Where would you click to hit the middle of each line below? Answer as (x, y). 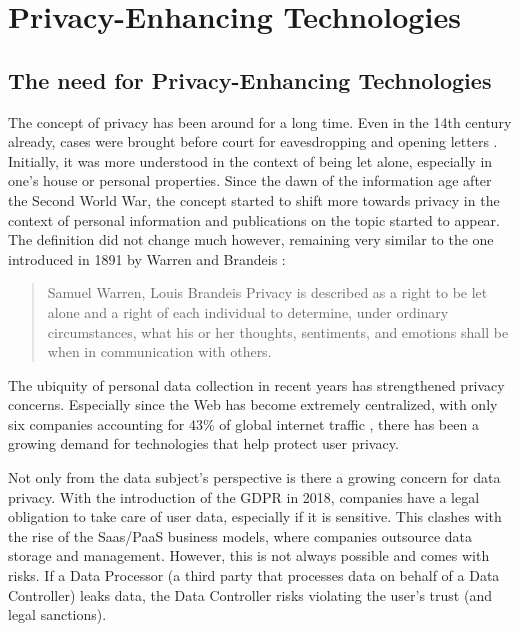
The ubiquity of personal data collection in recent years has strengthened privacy (256, 384)
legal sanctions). (57, 614)
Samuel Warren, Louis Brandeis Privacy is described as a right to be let (267, 292)
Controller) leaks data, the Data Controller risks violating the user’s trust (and (250, 594)
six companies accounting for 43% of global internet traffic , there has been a (243, 423)
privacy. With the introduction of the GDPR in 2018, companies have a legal (244, 496)
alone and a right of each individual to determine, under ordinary (248, 311)
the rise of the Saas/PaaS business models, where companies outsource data (240, 535)
